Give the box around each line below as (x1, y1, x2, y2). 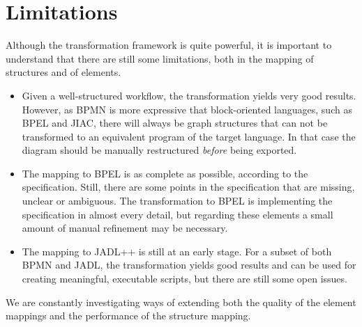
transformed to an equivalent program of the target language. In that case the (22, 129, 356, 143)
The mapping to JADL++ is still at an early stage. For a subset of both (22, 244, 332, 258)
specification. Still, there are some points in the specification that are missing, (22, 180, 355, 194)
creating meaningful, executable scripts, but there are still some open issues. (22, 271, 347, 286)
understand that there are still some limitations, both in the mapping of (6, 51, 314, 65)
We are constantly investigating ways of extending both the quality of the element (6, 294, 356, 309)
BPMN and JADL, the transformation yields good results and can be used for (22, 257, 356, 272)
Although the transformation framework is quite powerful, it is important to (6, 38, 332, 52)
